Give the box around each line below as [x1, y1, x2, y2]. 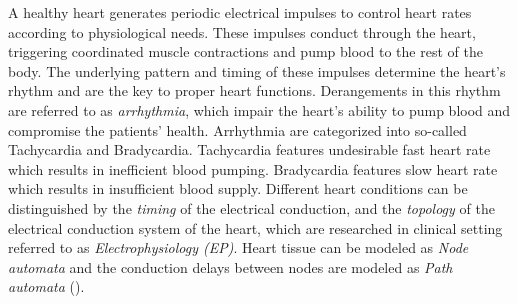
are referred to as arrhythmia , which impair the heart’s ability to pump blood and [8, 99, 511, 120]
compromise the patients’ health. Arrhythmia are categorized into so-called [8, 119, 467, 140]
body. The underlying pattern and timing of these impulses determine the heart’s [8, 60, 506, 81]
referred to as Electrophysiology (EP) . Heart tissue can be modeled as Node [8, 237, 469, 258]
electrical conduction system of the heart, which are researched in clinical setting [8, 217, 503, 238]
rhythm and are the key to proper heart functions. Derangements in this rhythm [8, 80, 501, 101]
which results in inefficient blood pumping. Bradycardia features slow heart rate [8, 158, 498, 179]
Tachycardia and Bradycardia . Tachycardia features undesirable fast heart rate [8, 139, 491, 160]
